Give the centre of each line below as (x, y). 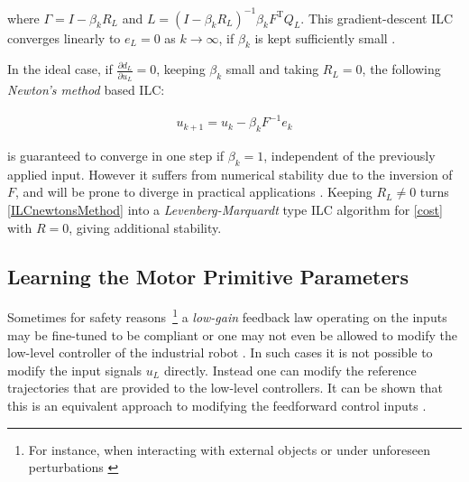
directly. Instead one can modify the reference (290, 370)
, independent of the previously (349, 155)
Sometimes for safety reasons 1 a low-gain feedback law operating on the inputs (227, 315)
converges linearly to (64, 37)
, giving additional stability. (145, 227)
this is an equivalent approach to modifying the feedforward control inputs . (217, 405)
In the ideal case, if (60, 69)
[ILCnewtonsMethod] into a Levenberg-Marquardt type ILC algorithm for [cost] (225, 209)
